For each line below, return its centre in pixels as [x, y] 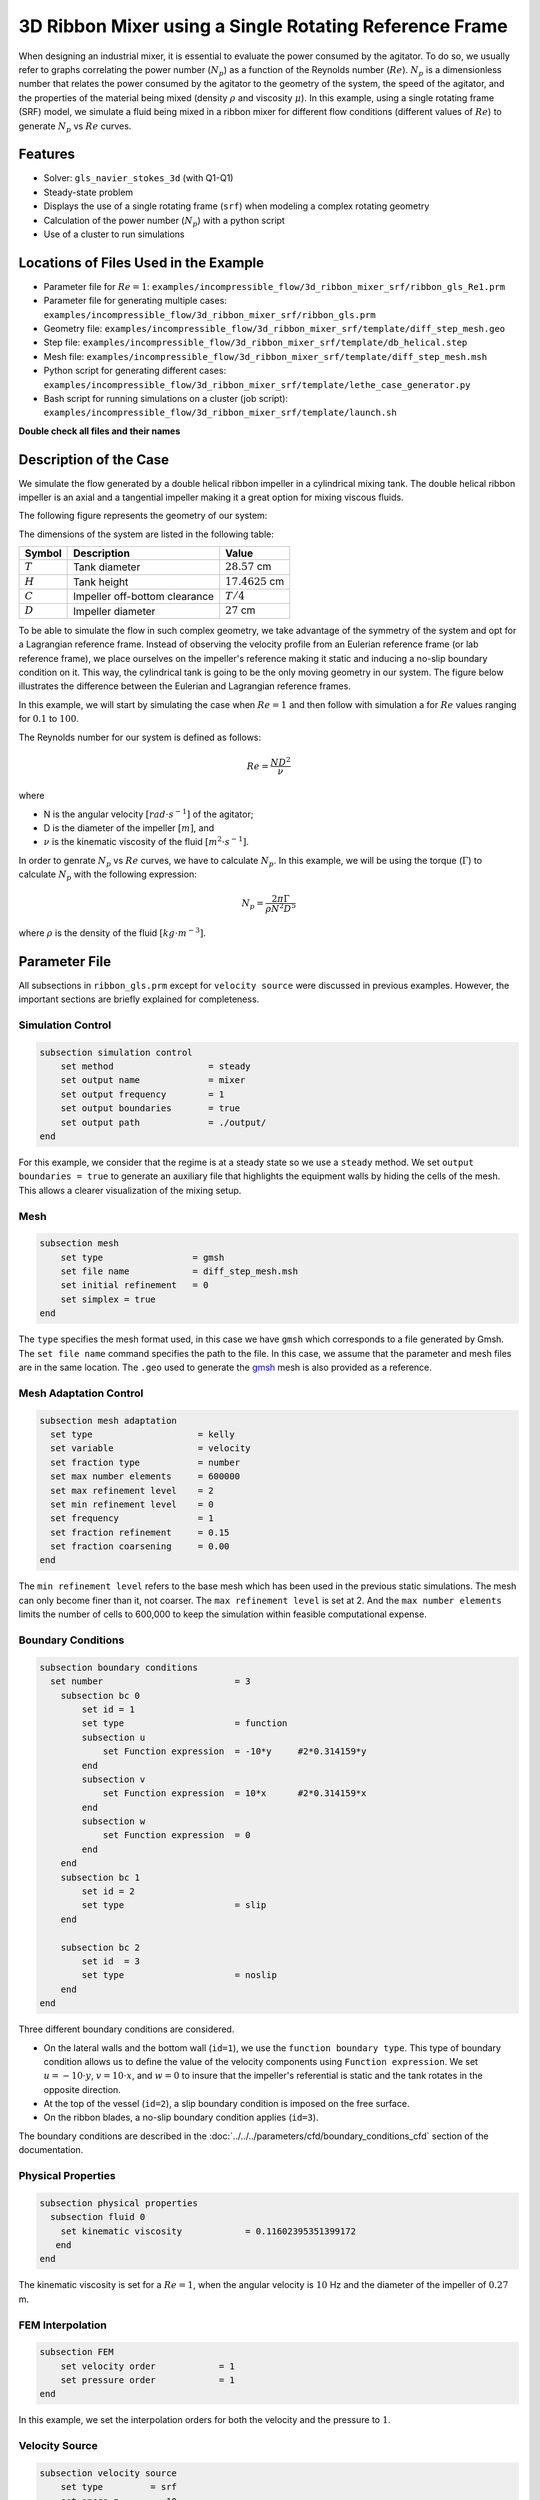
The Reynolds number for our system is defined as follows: [140, 737]
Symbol [43, 553]
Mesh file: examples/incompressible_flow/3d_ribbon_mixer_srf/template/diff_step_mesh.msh [265, 356]
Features [46, 154]
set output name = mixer [153, 1080]
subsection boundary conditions [119, 1667]
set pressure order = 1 [147, 2380]
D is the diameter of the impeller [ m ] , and [129, 827]
